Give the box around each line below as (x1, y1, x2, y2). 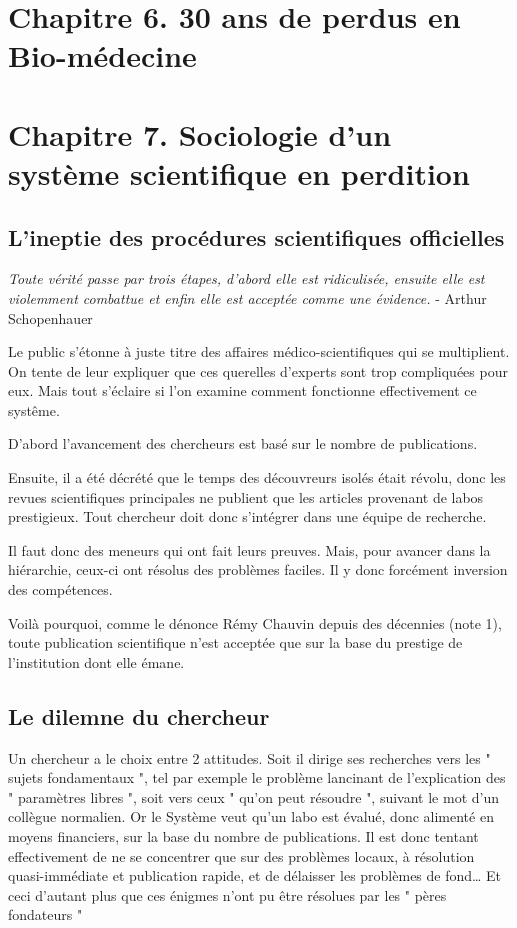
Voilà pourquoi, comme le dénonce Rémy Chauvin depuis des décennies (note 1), (8, 612, 502, 633)
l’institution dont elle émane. (8, 651, 185, 672)
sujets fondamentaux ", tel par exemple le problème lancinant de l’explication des (8, 767, 506, 788)
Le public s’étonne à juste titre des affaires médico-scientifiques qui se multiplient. (8, 341, 510, 362)
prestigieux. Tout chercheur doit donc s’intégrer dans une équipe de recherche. (8, 506, 487, 527)
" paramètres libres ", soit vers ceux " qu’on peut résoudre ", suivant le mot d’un (8, 786, 500, 807)
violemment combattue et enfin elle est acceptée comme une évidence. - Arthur (8, 287, 487, 308)
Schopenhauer (8, 307, 93, 328)
